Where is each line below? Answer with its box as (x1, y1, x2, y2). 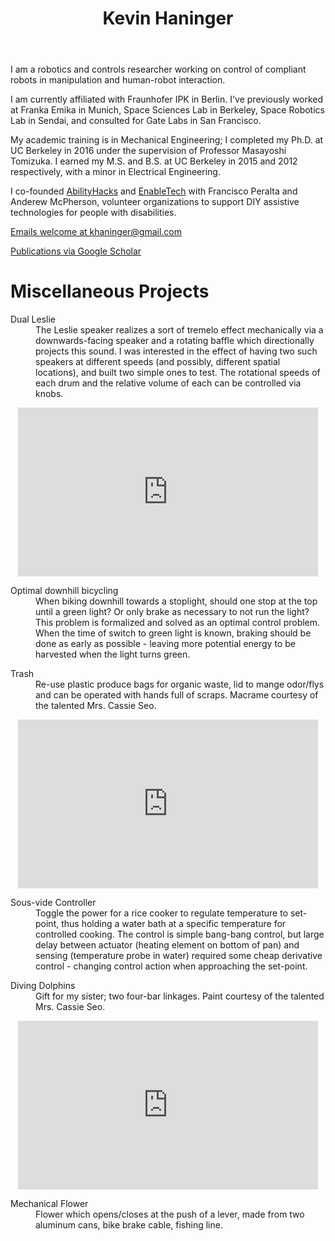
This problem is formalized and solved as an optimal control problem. (35, 617, 321, 629)
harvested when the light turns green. (35, 648, 191, 661)
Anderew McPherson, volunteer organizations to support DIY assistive (10, 196, 300, 208)
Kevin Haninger (102, 7, 234, 30)
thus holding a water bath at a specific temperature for (61, 918, 287, 930)
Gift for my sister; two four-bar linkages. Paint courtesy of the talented (35, 990, 325, 1002)
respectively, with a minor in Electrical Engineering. (10, 166, 221, 178)
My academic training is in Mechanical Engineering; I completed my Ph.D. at (10, 134, 324, 146)
